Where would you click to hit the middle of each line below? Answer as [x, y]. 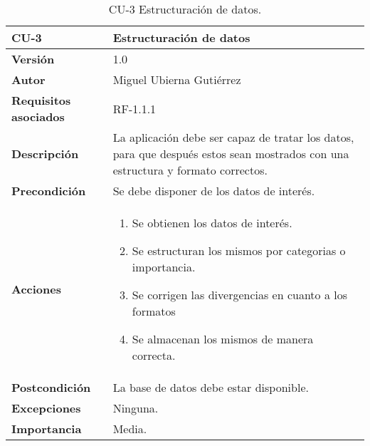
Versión [33, 59]
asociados [38, 116]
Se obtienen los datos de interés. [212, 223]
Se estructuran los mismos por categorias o [239, 250]
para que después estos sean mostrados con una [231, 154]
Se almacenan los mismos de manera [223, 339]
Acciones [36, 289]
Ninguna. [136, 408]
